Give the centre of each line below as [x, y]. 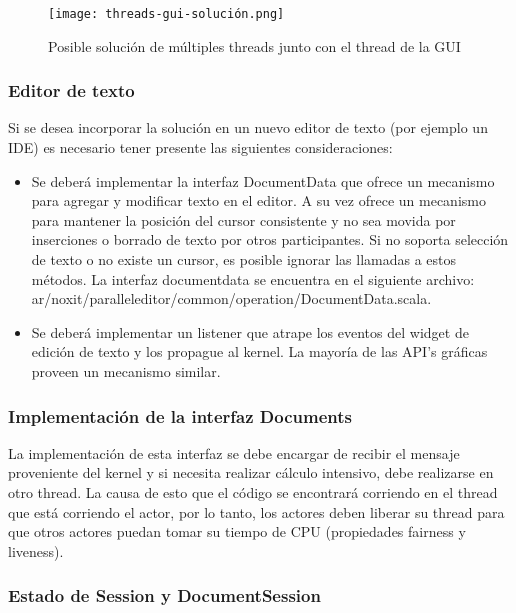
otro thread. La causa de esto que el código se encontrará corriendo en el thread [253, 492]
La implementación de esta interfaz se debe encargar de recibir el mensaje [234, 452]
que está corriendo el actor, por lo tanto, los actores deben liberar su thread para [256, 511]
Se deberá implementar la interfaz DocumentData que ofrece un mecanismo [263, 180]
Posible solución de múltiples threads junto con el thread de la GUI [254, 45]
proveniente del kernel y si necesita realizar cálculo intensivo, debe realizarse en [251, 472]
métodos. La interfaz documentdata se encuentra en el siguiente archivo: [253, 278]
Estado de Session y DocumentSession [164, 595]
